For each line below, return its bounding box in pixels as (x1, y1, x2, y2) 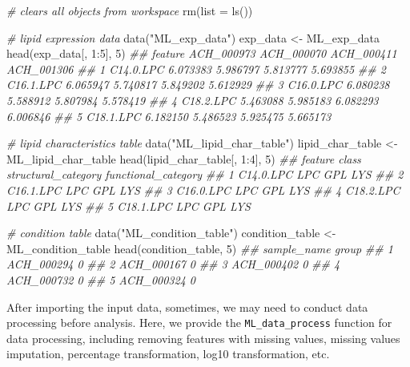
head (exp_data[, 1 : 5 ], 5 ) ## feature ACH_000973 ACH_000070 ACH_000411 (6, 45, 397, 62)
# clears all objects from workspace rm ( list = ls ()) (6, 2, 253, 18)
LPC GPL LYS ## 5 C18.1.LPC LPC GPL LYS (6, 197, 251, 214)
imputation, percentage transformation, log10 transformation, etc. (6, 345, 330, 362)
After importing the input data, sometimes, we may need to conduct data (6, 298, 368, 315)
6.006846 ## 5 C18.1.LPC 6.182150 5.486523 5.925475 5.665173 (6, 107, 332, 124)
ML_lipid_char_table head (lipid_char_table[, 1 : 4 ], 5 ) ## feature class (6, 150, 361, 167)
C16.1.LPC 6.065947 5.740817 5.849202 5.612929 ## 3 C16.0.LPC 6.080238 (6, 76, 390, 93)
